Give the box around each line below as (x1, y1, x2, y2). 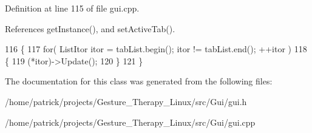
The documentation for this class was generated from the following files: (5, 75, 273, 87)
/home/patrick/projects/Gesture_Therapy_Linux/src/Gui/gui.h (5, 95, 247, 107)
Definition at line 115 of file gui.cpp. (5, 2, 140, 14)
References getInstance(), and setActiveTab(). (5, 22, 175, 35)
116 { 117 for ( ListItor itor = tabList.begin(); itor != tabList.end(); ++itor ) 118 (5, 43, 307, 55)
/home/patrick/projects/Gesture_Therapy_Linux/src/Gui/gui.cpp (5, 115, 256, 128)
